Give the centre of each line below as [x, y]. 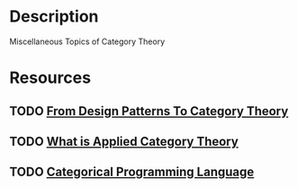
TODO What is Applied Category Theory [124, 141]
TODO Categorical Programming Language [132, 172]
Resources [50, 78]
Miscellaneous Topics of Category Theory [87, 41]
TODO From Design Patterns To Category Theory [149, 111]
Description [54, 17]
